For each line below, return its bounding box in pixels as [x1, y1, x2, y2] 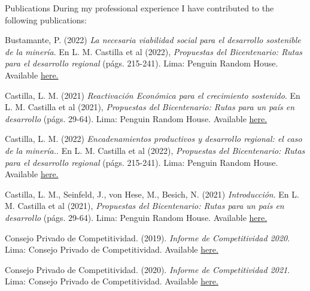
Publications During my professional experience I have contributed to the [5, 2, 274, 14]
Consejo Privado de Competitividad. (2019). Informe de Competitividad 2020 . [5, 231, 290, 244]
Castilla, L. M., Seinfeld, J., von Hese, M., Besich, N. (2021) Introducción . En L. [5, 187, 299, 200]
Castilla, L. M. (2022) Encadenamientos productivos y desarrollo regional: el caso [5, 132, 302, 145]
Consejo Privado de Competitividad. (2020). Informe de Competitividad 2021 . [5, 263, 290, 275]
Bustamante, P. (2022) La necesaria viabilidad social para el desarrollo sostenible [5, 34, 301, 46]
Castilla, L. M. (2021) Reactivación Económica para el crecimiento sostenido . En [5, 89, 300, 101]
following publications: [5, 13, 87, 26]
